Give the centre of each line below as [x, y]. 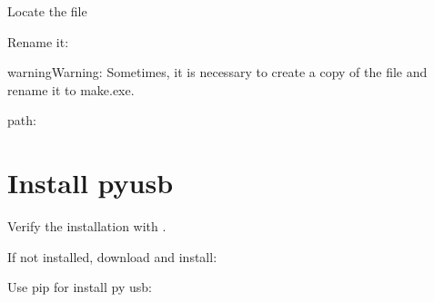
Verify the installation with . [87, 226]
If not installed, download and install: [112, 256]
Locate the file [47, 11]
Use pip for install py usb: [80, 287]
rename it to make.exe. [71, 89]
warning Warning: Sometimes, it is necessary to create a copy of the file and [217, 72]
